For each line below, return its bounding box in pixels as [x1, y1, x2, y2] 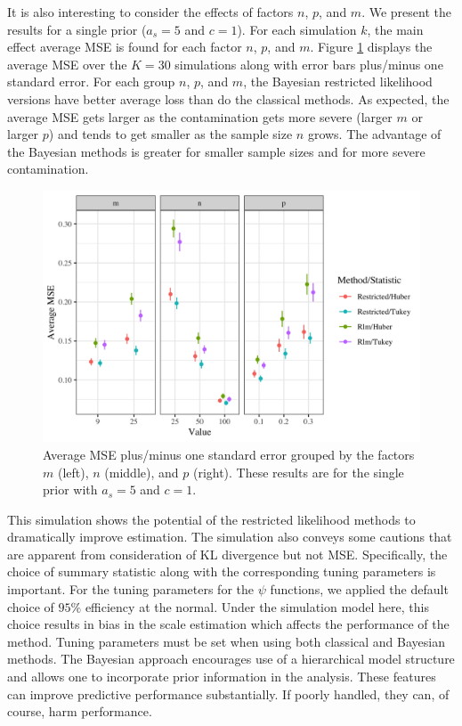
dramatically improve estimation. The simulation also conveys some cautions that [7, 527, 452, 546]
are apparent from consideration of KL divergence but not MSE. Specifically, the [7, 544, 448, 563]
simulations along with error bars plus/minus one [174, 54, 443, 73]
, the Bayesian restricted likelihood [243, 72, 433, 91]
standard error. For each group [7, 72, 175, 91]
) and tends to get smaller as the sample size [48, 125, 293, 143]
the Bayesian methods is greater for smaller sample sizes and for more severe [7, 142, 426, 160]
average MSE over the [7, 54, 127, 73]
